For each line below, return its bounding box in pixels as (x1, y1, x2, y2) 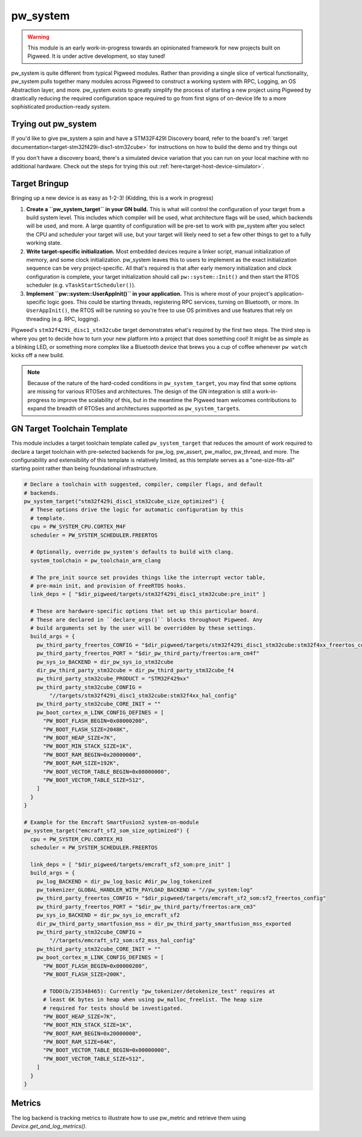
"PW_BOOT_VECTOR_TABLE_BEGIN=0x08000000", (43, 768, 171, 775)
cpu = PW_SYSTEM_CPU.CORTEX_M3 (30, 836, 123, 842)
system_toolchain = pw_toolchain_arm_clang (30, 557, 161, 564)
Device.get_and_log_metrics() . (11, 1123, 87, 1130)
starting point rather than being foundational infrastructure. (11, 465, 158, 472)
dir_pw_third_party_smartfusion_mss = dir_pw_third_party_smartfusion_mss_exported (36, 920, 291, 927)
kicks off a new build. (11, 352, 65, 359)
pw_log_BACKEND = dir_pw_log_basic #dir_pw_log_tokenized (36, 878, 212, 885)
